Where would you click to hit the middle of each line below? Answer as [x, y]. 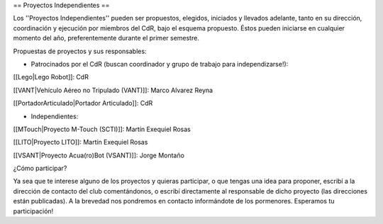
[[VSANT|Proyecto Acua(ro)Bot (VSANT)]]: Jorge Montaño [99, 155]
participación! [33, 211]
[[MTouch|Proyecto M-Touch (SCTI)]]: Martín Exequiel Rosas [102, 129]
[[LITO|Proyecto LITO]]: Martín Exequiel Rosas [81, 142]
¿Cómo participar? [40, 168]
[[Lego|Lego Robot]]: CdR [51, 77]
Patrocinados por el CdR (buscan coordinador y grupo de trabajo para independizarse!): [160, 64]
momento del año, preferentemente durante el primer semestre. [106, 38]
